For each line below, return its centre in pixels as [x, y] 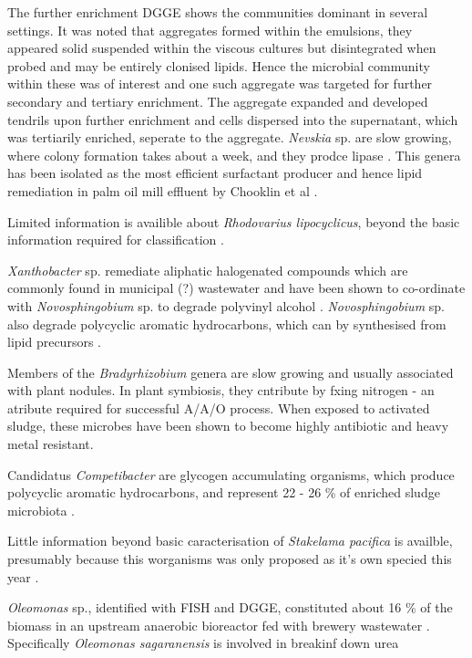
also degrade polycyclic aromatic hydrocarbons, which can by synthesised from [227, 324]
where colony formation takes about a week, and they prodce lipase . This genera [234, 155]
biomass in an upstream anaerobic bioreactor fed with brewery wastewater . [219, 625]
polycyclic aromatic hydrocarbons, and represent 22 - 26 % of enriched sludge [224, 492]
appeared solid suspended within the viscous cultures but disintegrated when [222, 48]
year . [23, 576]
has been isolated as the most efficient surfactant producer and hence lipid [215, 173]
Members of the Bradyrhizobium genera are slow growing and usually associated [231, 372]
